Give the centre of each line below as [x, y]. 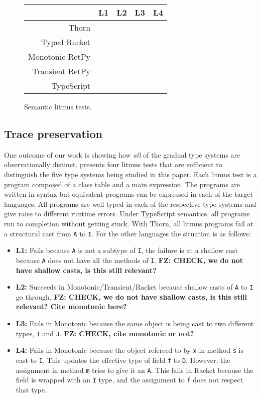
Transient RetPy [61, 71]
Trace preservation [53, 133]
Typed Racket [66, 42]
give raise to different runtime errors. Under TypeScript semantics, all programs [127, 214]
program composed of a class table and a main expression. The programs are [122, 184]
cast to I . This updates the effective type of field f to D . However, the [123, 360]
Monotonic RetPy [59, 56]
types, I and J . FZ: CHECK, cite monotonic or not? [105, 333]
